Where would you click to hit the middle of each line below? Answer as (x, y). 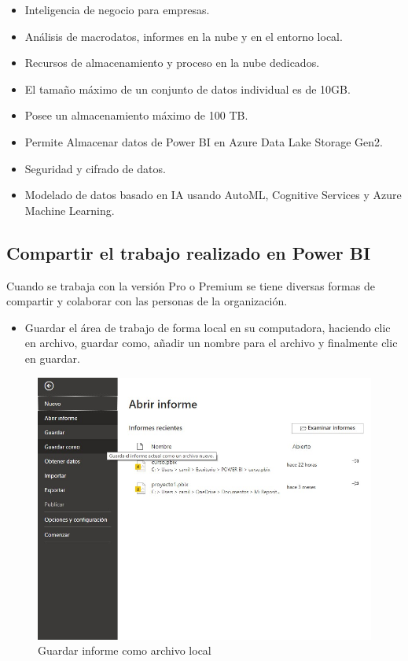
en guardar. (52, 358)
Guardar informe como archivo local (125, 650)
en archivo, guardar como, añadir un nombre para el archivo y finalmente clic (211, 343)
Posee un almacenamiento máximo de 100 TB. (136, 115)
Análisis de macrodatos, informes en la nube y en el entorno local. (184, 36)
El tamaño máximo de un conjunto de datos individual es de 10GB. (187, 89)
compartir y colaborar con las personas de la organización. (147, 301)
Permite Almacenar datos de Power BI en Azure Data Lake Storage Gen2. (204, 141)
